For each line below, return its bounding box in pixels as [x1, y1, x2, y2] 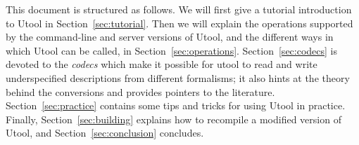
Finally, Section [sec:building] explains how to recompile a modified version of [6, 111, 341, 126]
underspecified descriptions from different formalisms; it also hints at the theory [6, 70, 350, 85]
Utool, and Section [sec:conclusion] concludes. [6, 125, 204, 140]
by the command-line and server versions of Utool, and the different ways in [6, 29, 334, 44]
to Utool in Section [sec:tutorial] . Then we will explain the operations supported [6, 15, 353, 30]
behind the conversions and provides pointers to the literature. [6, 84, 275, 99]
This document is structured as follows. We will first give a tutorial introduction [6, 2, 352, 16]
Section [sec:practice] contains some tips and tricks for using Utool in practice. [6, 98, 346, 113]
